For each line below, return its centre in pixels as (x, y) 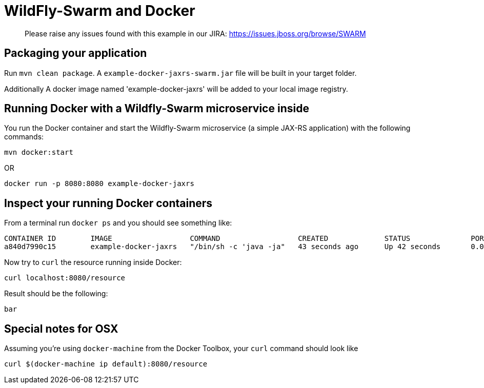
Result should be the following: (56, 294)
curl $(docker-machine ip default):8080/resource (106, 364)
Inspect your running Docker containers (108, 203)
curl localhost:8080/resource (65, 278)
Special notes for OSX (61, 329)
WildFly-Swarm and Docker (100, 11)
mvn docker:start (39, 152)
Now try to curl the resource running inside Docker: (93, 262)
